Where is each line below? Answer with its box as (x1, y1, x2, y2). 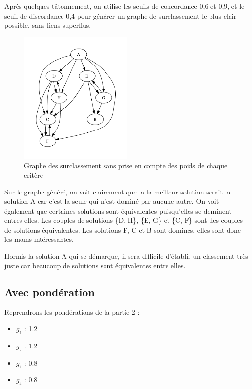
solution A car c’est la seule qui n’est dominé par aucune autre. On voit (4, 196, 219, 206)
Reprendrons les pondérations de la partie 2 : (4, 307, 140, 317)
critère (24, 170, 43, 180)
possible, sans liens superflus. (4, 20, 91, 30)
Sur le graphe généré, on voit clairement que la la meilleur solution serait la (4, 186, 231, 196)
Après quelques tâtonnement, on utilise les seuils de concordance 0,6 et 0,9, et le (4, 1, 245, 11)
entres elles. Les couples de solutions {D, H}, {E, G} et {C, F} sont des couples (4, 215, 243, 225)
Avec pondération (4, 284, 95, 299)
